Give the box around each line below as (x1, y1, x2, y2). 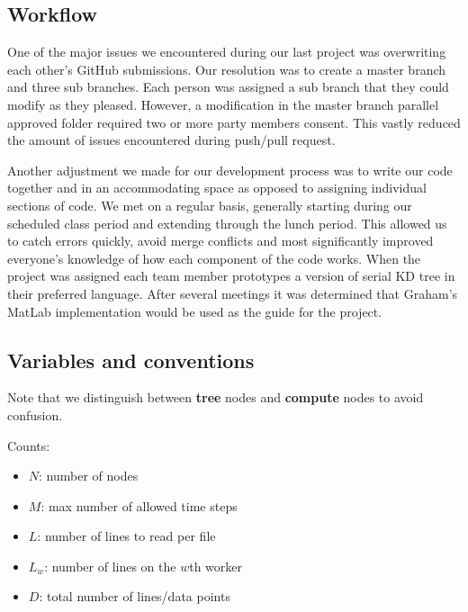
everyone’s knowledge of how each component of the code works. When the (7, 248, 421, 267)
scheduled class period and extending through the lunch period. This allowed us (7, 213, 447, 232)
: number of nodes (39, 466, 139, 485)
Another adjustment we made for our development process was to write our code (7, 160, 453, 179)
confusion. (7, 405, 63, 424)
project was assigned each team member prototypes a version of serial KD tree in (7, 266, 455, 285)
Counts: (7, 436, 50, 454)
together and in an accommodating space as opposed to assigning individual (7, 178, 427, 197)
